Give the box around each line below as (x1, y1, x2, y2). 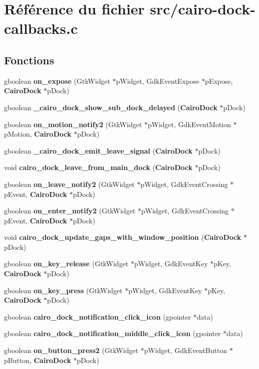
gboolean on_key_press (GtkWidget (4, 285, 123, 295)
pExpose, (205, 75, 233, 86)
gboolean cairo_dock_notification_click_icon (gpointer (4, 311, 191, 322)
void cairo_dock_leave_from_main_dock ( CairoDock (4, 162, 193, 173)
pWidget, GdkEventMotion (148, 119, 231, 129)
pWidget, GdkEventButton (144, 345, 227, 356)
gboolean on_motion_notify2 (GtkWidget (4, 119, 142, 129)
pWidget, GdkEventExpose (116, 75, 200, 86)
